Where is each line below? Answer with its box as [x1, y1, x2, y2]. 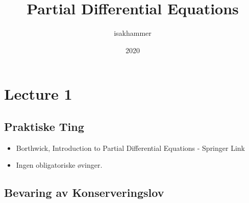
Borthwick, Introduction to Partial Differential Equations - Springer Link [16, 142, 245, 153]
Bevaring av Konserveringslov [4, 185, 164, 200]
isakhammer [114, 28, 152, 38]
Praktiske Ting [4, 118, 84, 134]
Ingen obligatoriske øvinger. [16, 160, 103, 170]
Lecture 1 [4, 83, 72, 104]
